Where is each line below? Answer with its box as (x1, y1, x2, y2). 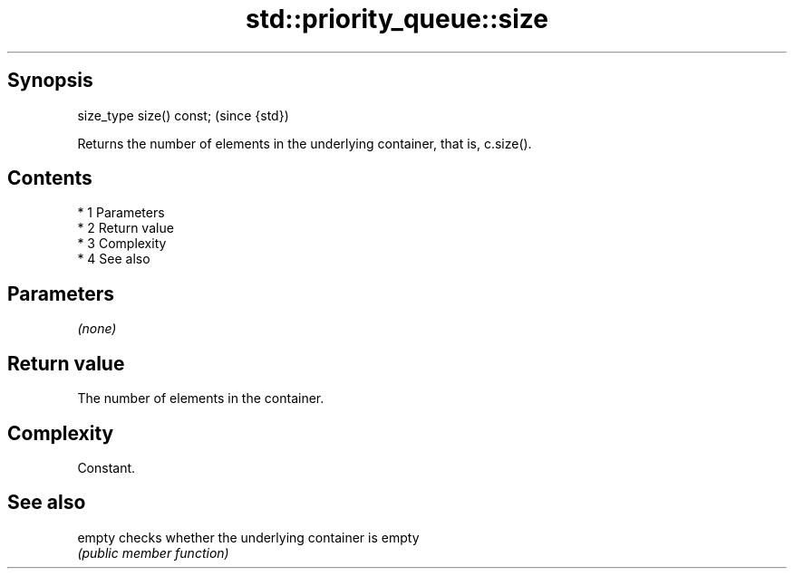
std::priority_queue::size (246, 4, 548, 34)
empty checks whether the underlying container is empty (77, 529, 420, 545)
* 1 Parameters (77, 205, 165, 221)
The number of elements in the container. (77, 390, 324, 407)
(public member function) (77, 544, 229, 561)
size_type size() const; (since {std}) (77, 107, 289, 123)
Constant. (77, 459, 136, 475)
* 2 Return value (77, 220, 174, 236)
